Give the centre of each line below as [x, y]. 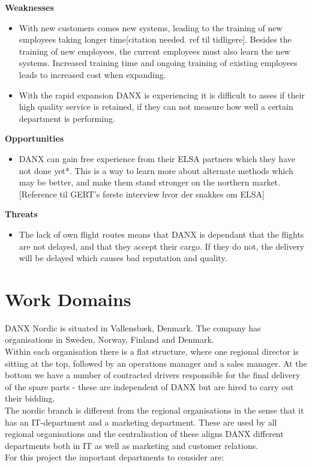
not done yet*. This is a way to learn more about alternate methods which [156, 170]
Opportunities [34, 138]
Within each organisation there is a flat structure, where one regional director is [152, 351]
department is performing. [67, 118]
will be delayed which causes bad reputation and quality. [123, 258]
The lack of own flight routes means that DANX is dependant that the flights [161, 234]
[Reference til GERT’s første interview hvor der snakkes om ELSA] [142, 194]
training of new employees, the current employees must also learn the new [154, 51]
